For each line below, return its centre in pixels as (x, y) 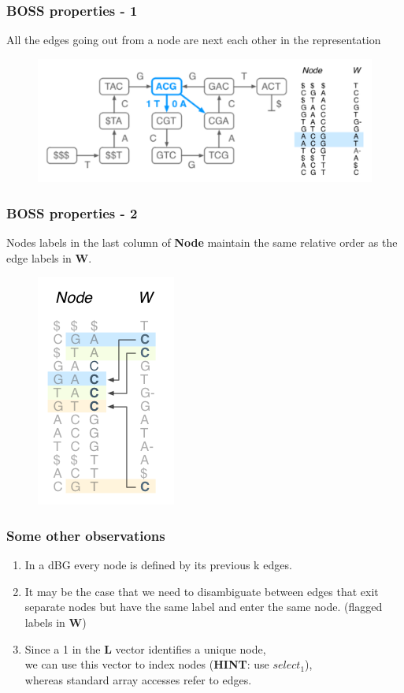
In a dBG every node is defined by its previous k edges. (158, 565)
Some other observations (86, 535)
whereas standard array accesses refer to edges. (138, 679)
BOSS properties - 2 (72, 212)
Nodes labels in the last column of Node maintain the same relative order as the (202, 242)
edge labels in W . (49, 257)
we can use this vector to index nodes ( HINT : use (147, 664)
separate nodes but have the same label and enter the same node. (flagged (204, 607)
